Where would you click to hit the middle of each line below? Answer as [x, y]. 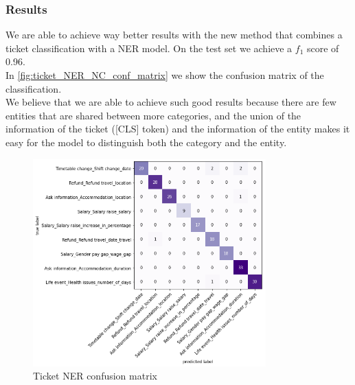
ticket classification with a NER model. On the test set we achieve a [149, 48]
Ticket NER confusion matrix [95, 376]
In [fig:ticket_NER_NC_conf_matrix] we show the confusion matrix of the [165, 75]
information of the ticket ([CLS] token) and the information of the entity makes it [178, 129]
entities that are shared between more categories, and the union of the [153, 115]
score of [323, 48]
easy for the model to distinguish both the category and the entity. [146, 142]
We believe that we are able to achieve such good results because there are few [171, 102]
